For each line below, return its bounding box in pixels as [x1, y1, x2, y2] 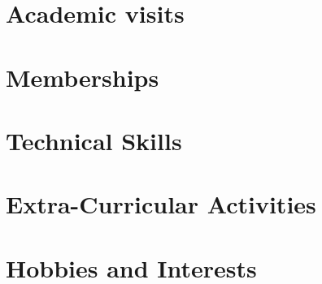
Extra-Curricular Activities [6, 187, 316, 221]
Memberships [6, 60, 159, 93]
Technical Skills [6, 123, 182, 157]
